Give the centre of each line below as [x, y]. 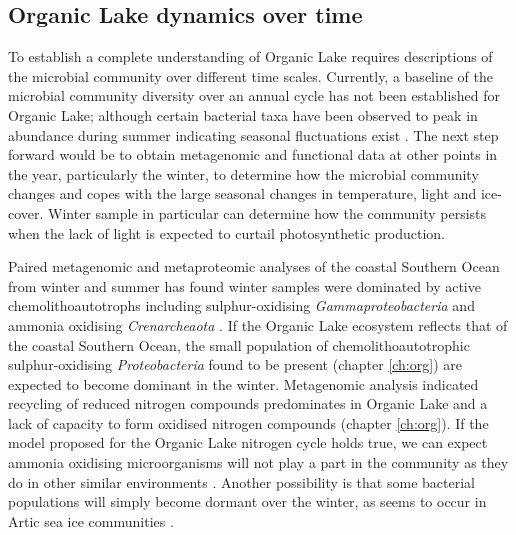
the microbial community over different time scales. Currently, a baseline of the [250, 75]
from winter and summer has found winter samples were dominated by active [244, 285]
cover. [26, 212]
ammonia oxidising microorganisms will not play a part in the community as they [258, 462]
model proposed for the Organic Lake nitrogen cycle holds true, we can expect [248, 442]
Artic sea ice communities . [91, 520]
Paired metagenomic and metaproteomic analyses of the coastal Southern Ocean [254, 266]
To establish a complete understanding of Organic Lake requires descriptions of [250, 56]
